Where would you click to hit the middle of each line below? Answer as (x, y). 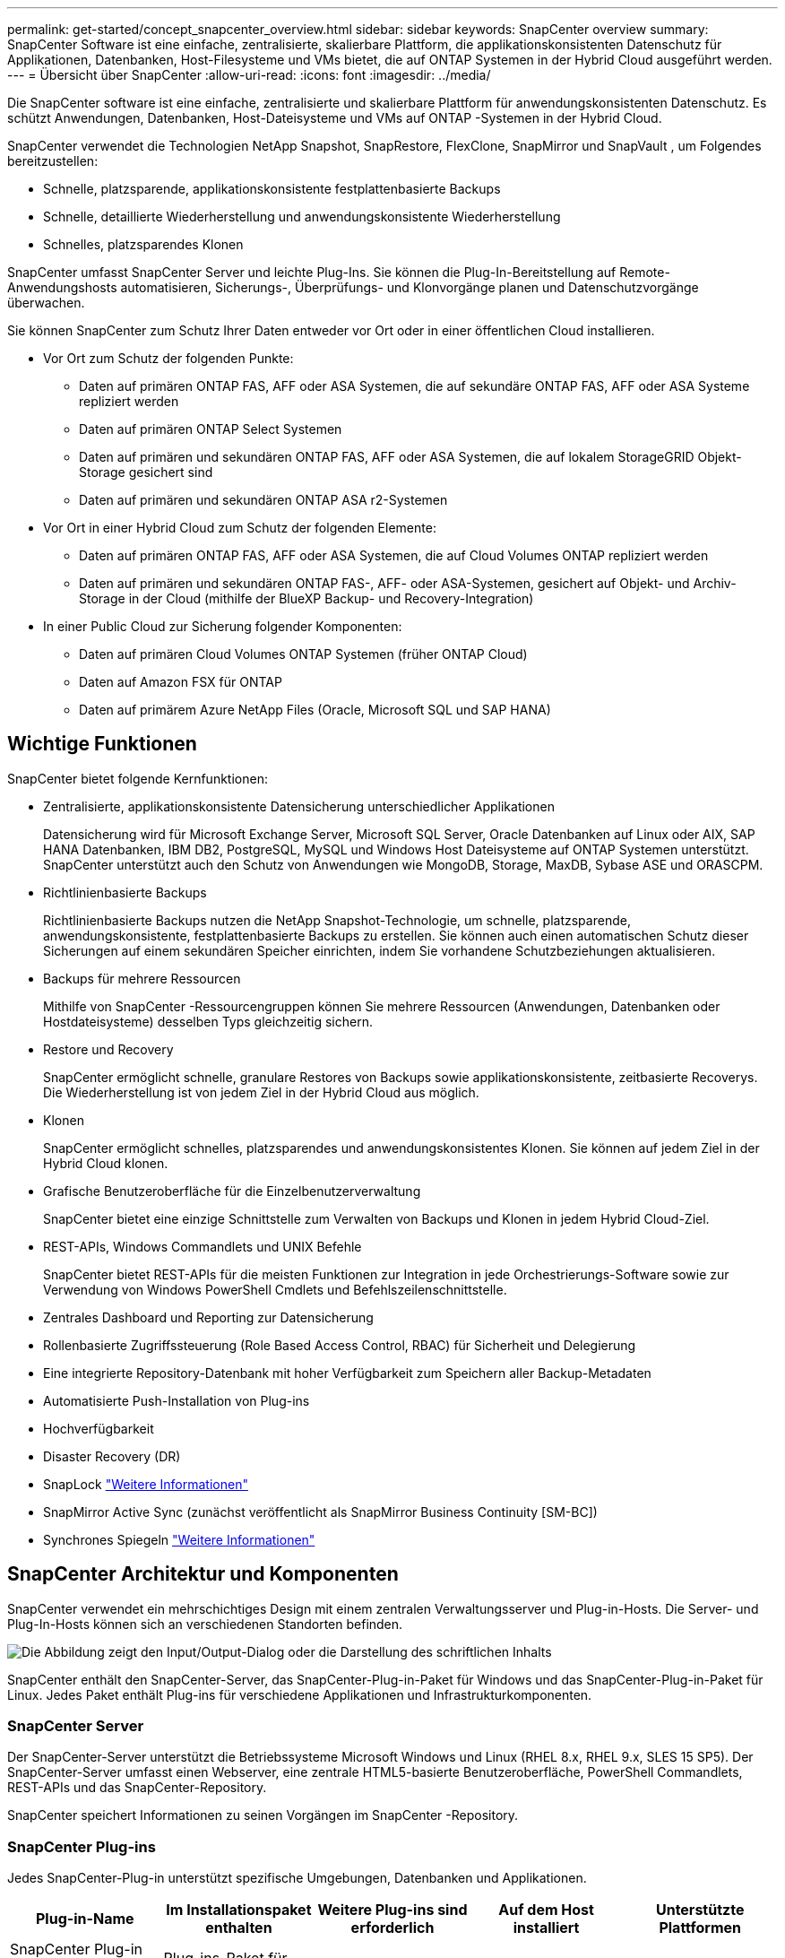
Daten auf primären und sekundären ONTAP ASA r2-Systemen (263, 500)
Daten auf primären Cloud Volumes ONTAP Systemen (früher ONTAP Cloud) (303, 654)
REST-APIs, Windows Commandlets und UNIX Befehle (203, 1246)
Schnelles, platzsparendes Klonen (143, 244)
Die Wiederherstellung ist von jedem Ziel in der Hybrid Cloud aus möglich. (261, 1092)
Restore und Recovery (108, 1049)
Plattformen (700, 1928)
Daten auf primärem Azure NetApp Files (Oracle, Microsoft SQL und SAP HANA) (315, 710)
